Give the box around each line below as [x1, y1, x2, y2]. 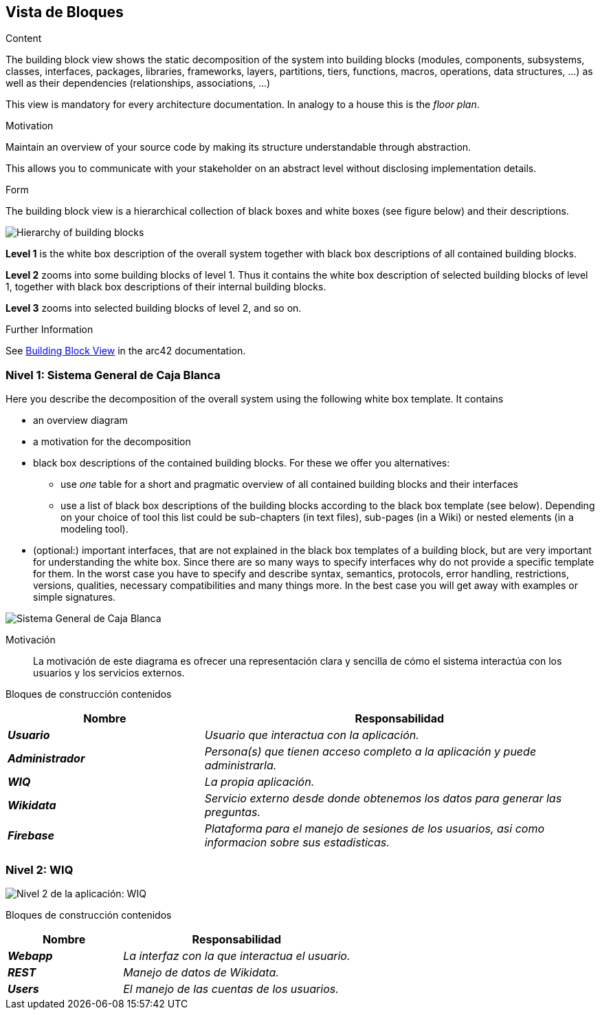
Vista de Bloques [5, 3, 124, 21]
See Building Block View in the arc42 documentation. [5, 345, 246, 357]
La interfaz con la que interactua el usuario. [123, 948, 351, 963]
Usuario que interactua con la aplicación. [204, 728, 419, 742]
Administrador [8, 751, 85, 766]
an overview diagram [33, 414, 128, 427]
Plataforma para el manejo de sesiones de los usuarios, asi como [204, 822, 545, 836]
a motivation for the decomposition [33, 436, 191, 448]
